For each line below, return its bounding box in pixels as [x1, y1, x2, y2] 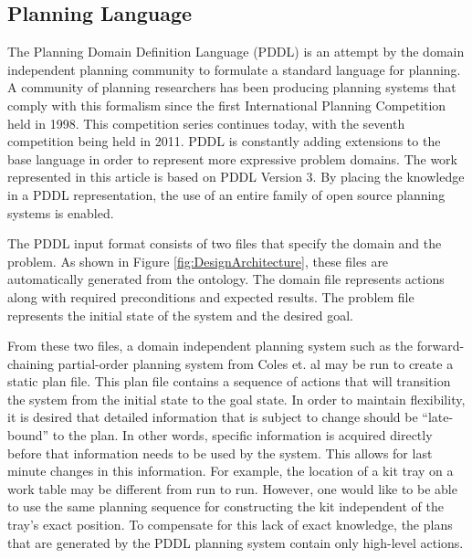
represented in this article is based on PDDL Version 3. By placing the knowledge [7, 167, 465, 186]
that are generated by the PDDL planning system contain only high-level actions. [7, 532, 464, 552]
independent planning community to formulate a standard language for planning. [7, 59, 461, 79]
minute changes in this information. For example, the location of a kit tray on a [7, 461, 454, 480]
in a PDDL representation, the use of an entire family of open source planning [7, 184, 446, 204]
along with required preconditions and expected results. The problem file [7, 287, 414, 306]
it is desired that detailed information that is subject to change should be [7, 407, 418, 426]
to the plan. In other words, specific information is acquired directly [52, 426, 433, 445]
